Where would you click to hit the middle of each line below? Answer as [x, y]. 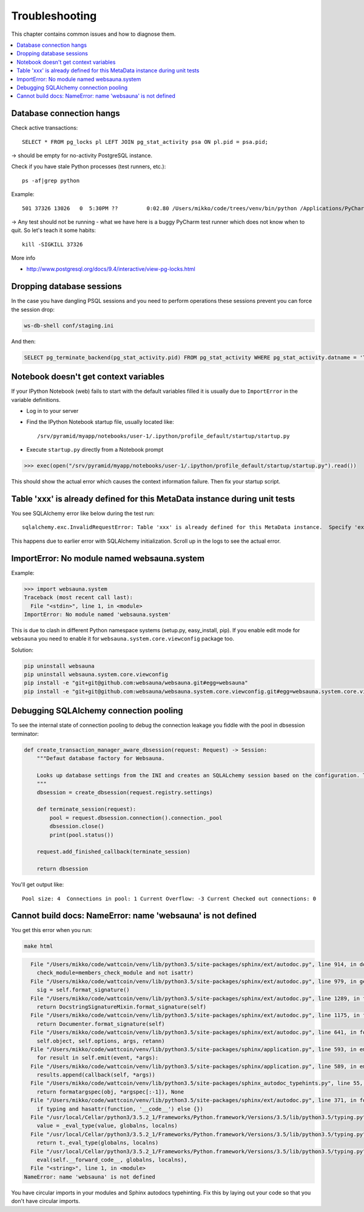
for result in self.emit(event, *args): [98, 1058]
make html [39, 946]
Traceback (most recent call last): [79, 597]
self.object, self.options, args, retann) [101, 1041]
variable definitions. [36, 400]
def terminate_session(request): [86, 809]
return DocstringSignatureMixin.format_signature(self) [122, 1007]
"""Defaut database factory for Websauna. [101, 758]
